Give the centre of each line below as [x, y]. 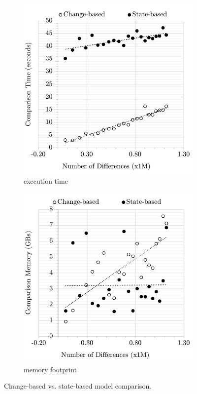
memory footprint [50, 369]
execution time [46, 180]
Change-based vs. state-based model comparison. [78, 386]
